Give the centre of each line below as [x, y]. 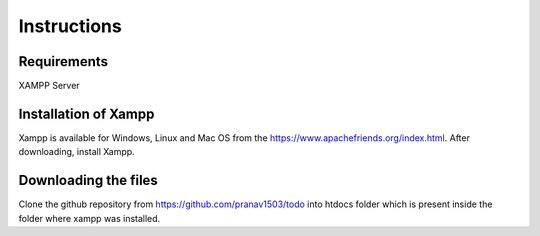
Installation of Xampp [86, 113]
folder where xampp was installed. [89, 218]
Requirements [63, 61]
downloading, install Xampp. [76, 152]
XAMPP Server [49, 86]
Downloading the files [88, 180]
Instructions [70, 26]
